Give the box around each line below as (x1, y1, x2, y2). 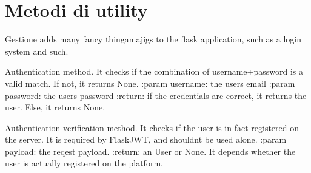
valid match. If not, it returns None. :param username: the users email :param (5, 76, 295, 89)
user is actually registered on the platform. (5, 157, 163, 169)
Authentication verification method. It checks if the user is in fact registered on (5, 121, 299, 134)
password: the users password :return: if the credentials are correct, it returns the (5, 89, 307, 101)
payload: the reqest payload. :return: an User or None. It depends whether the (5, 144, 296, 157)
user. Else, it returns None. (5, 101, 105, 114)
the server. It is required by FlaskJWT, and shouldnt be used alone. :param (5, 133, 287, 146)
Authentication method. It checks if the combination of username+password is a (5, 65, 303, 78)
